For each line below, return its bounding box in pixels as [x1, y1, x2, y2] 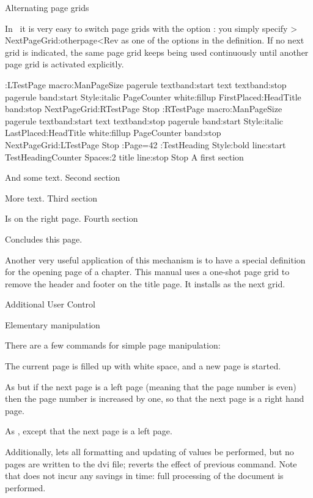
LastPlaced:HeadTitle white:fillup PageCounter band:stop [5, 126, 221, 139]
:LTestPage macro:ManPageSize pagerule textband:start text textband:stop [5, 78, 287, 91]
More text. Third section [5, 191, 98, 204]
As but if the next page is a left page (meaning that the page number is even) [5, 380, 296, 393]
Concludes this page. [5, 232, 83, 245]
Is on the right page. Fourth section [5, 212, 138, 225]
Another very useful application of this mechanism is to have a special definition [5, 253, 306, 266]
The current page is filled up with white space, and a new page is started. [5, 360, 281, 372]
